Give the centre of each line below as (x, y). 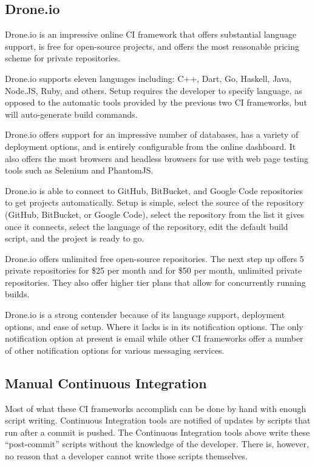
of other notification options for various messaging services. (115, 350)
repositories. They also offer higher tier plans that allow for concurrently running (155, 282)
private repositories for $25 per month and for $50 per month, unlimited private (154, 270)
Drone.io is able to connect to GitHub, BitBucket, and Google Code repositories (154, 190)
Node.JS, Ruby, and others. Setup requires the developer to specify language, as (154, 90)
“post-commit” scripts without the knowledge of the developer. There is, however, (157, 444)
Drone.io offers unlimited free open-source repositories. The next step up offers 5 (154, 258)
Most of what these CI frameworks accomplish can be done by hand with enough (156, 408)
